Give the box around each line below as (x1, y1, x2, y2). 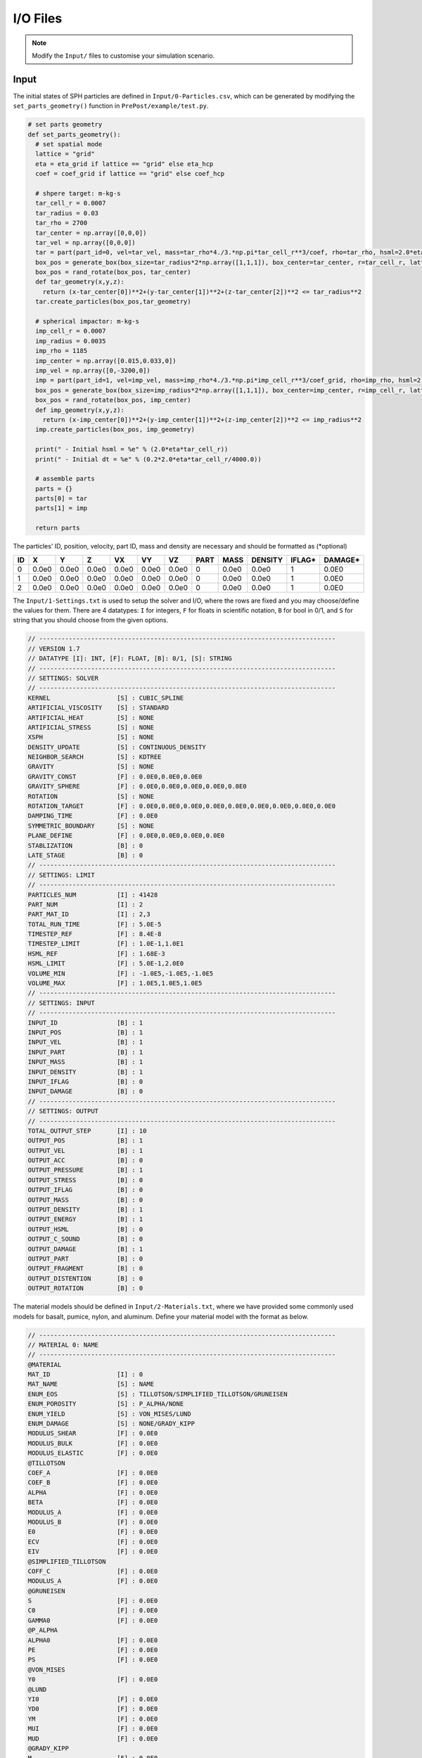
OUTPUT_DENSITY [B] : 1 (27, 1206, 143, 1214)
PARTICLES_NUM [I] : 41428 (27, 890, 158, 899)
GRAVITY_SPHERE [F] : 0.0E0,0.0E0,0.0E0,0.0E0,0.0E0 (27, 783, 247, 790)
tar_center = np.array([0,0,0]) (35, 229, 147, 237)
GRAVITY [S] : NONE (27, 763, 155, 771)
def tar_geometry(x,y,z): (35, 278, 124, 286)
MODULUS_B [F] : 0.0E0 (27, 1518, 158, 1526)
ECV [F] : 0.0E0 (27, 1537, 158, 1546)
